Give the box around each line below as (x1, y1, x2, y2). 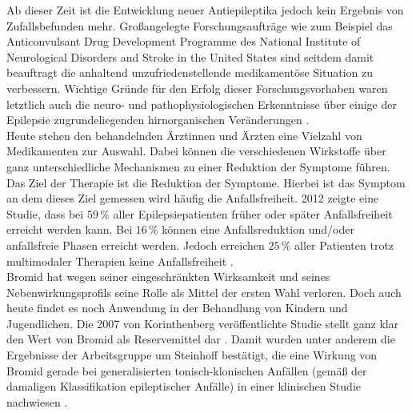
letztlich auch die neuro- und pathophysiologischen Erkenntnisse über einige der (6, 95, 397, 112)
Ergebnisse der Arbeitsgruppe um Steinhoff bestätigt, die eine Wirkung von (6, 347, 378, 363)
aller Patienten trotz (294, 236, 394, 253)
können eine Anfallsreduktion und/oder (162, 221, 354, 238)
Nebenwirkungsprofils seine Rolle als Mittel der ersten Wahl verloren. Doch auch (6, 283, 402, 300)
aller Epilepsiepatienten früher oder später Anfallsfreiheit (113, 205, 393, 222)
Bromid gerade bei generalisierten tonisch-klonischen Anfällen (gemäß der (6, 362, 367, 379)
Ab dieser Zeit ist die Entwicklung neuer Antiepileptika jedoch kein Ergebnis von (6, 2, 404, 18)
